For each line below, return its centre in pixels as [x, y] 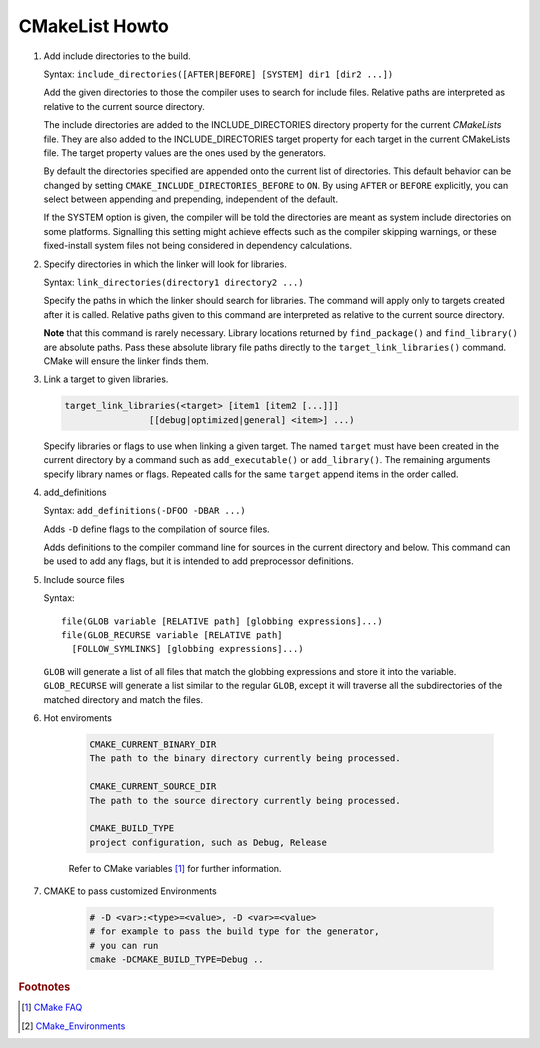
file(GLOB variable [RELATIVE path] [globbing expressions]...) [222, 621]
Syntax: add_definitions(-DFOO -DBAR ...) [145, 511]
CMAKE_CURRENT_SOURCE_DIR [153, 786]
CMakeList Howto [93, 26]
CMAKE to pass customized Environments [130, 891]
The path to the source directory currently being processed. [245, 800]
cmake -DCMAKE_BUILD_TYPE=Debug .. [176, 959]
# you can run [124, 945]
